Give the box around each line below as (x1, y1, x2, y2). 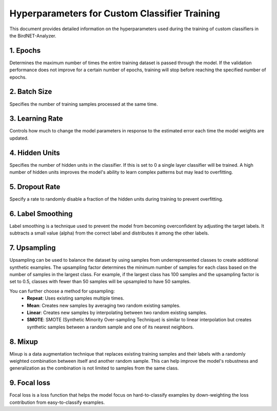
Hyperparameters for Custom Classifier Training (9, 8, 221, 19)
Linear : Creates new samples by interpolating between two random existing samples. (27, 309, 207, 316)
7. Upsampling (9, 244, 56, 252)
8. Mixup (9, 337, 38, 346)
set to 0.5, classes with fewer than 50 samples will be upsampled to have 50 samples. (9, 279, 191, 285)
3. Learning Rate (9, 114, 63, 123)
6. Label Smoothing (9, 209, 73, 218)
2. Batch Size (9, 87, 52, 96)
